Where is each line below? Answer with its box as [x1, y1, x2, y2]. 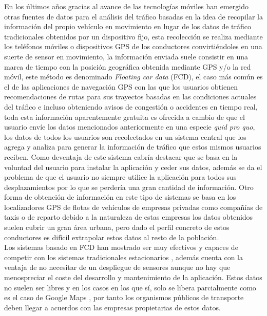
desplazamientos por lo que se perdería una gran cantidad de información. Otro [4, 181, 254, 192]
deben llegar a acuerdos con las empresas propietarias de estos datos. [4, 302, 221, 312]
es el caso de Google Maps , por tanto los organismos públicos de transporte [4, 292, 244, 303]
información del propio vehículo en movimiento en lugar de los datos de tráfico [4, 21, 251, 32]
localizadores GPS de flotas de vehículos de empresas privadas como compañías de [4, 201, 263, 212]
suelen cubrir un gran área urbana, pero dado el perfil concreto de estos [4, 222, 230, 233]
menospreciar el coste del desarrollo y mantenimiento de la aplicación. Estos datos [4, 272, 262, 283]
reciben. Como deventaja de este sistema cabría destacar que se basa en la [4, 151, 238, 162]
